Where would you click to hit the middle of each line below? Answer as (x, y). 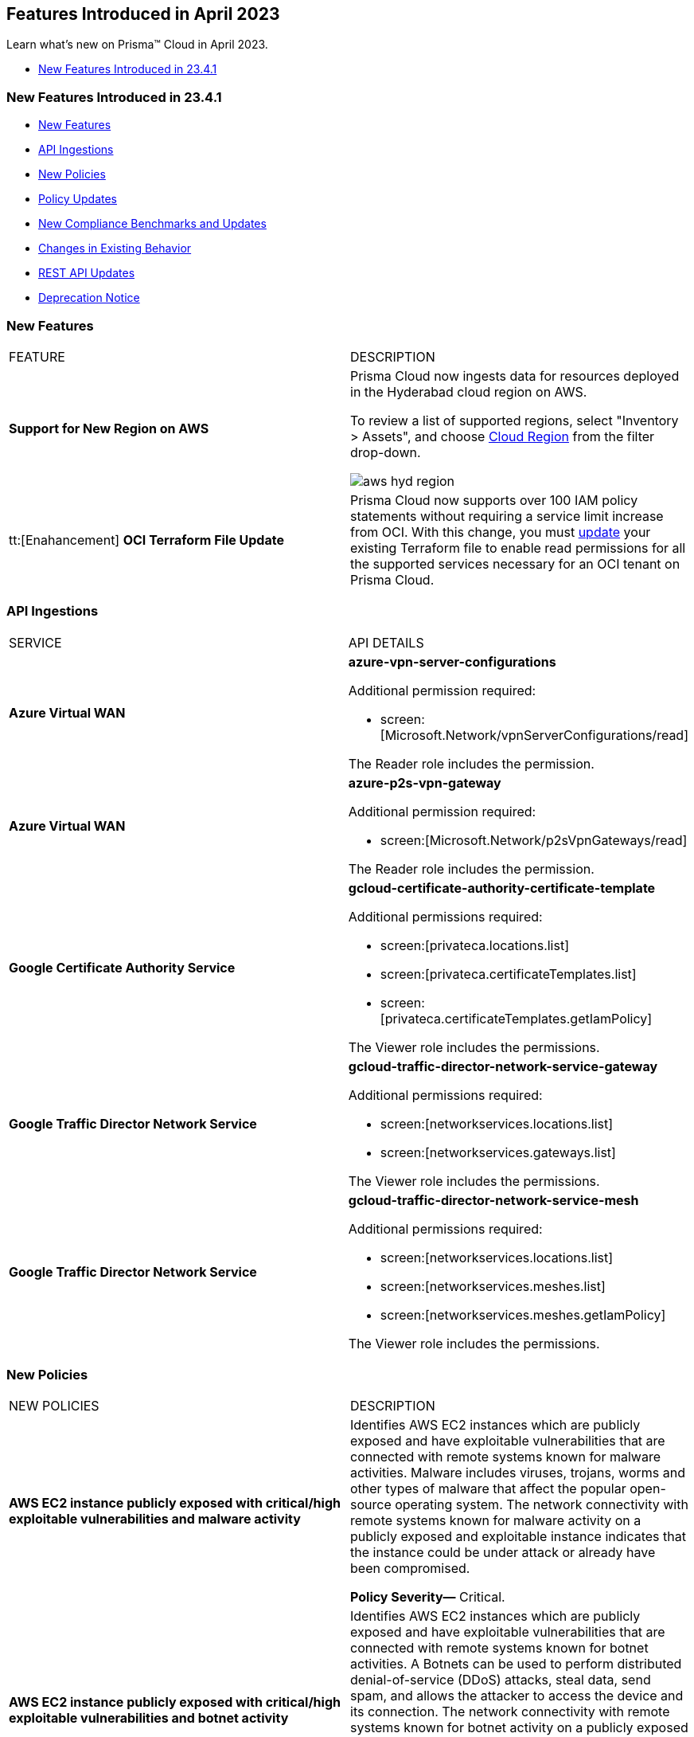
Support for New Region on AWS (109, 428)
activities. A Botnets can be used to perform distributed (516, 1664)
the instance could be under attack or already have (503, 1553)
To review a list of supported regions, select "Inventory (515, 420)
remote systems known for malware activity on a (496, 1521)
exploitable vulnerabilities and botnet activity (149, 1718)
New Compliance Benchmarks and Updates (152, 224)
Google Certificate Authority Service (122, 967)
